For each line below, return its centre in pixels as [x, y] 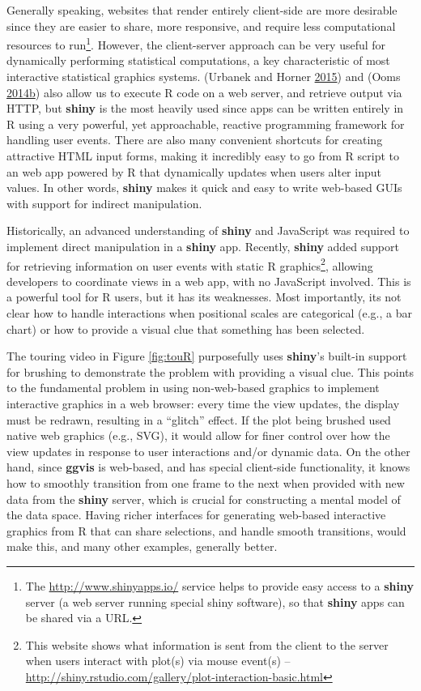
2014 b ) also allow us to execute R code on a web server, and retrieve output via [204, 92]
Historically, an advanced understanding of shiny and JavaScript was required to [208, 230]
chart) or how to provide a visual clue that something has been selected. [186, 328]
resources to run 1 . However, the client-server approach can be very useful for [196, 43]
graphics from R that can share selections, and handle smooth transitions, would [206, 530]
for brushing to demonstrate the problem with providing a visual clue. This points [210, 371]
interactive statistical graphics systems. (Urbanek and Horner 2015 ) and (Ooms [204, 77]
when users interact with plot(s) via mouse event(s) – [158, 661]
